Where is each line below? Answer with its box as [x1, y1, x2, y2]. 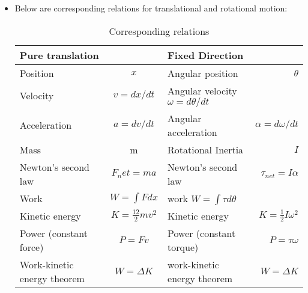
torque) [168, 239, 199, 254]
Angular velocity [168, 83, 237, 97]
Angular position [168, 66, 238, 80]
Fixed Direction [168, 48, 244, 62]
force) [19, 239, 44, 254]
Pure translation [19, 48, 99, 62]
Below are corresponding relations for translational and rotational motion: [14, 2, 288, 14]
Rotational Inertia [168, 142, 244, 156]
